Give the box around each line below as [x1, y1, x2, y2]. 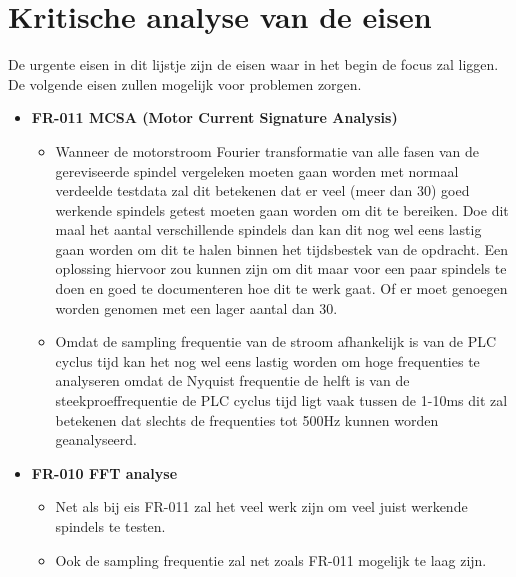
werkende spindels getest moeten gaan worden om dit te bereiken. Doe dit [55, 199, 509, 220]
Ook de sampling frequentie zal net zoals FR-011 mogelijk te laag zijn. [55, 549, 487, 570]
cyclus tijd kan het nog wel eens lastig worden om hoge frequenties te [55, 350, 480, 371]
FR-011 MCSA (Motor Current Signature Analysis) [31, 107, 398, 128]
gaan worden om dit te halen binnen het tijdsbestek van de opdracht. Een [55, 238, 508, 259]
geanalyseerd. [55, 429, 137, 450]
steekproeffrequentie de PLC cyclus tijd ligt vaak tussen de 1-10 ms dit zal [55, 390, 508, 411]
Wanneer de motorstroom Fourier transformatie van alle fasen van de [55, 140, 480, 161]
